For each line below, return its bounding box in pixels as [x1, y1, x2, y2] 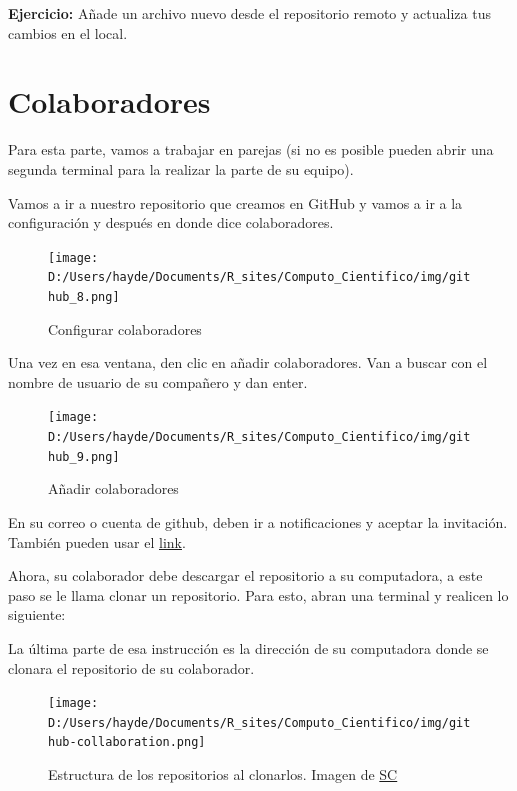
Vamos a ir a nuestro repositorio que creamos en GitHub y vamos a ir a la [8, 192, 463, 213]
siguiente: [8, 604, 66, 625]
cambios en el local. [8, 22, 128, 43]
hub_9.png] [48, 449, 120, 464]
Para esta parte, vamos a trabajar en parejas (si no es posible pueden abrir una [8, 139, 494, 160]
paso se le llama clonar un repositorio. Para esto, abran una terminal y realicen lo [8, 584, 509, 605]
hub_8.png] [48, 290, 120, 304]
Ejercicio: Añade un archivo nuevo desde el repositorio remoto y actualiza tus [8, 3, 491, 23]
